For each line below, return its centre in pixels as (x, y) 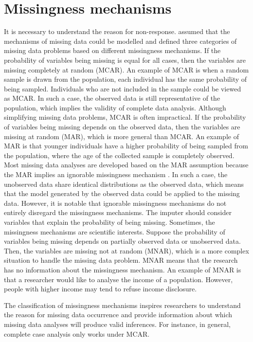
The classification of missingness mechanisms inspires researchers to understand (122, 305)
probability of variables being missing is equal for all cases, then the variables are (125, 60)
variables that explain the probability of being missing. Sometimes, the (109, 222)
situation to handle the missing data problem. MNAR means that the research (121, 260)
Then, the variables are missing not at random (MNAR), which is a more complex (126, 250)
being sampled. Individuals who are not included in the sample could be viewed (123, 88)
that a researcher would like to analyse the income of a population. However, (118, 279)
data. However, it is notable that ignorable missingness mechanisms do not (115, 203)
